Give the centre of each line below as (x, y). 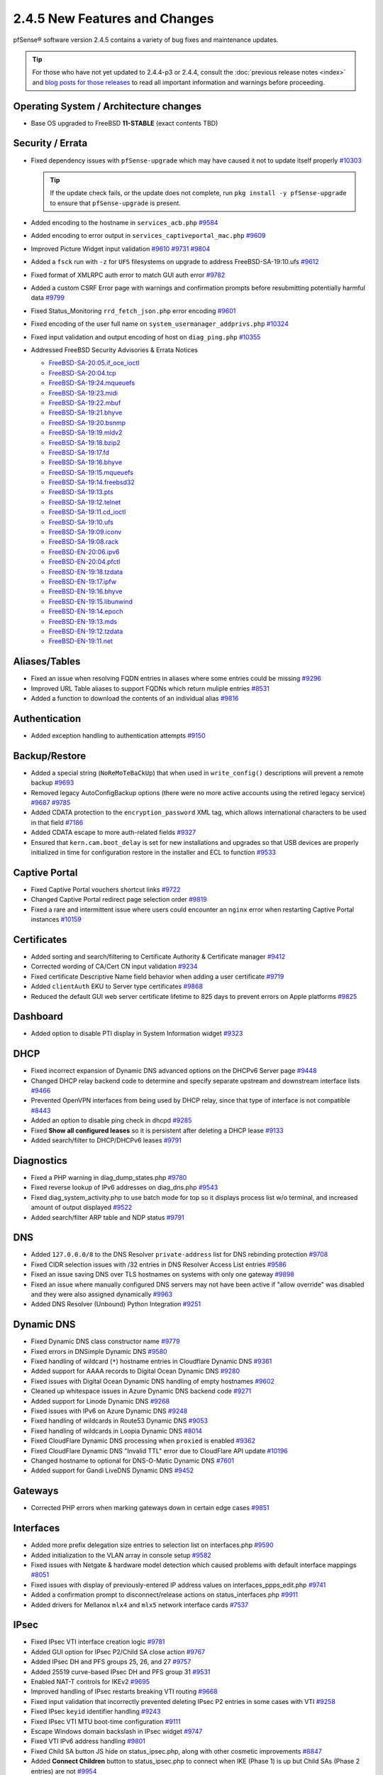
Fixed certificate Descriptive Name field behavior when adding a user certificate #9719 (157, 976)
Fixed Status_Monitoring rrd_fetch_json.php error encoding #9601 (133, 311)
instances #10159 (56, 919)
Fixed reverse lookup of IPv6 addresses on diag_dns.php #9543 (124, 1187)
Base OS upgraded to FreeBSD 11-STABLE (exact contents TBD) (124, 123)
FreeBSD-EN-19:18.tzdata (86, 572)
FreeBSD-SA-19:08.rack (83, 542)
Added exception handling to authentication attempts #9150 (118, 736)
